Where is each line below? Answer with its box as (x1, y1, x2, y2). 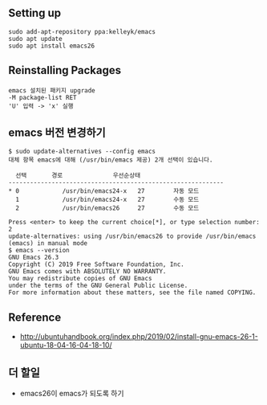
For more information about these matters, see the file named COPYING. (8, 288, 257, 297)
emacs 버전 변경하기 (8, 126, 106, 140)
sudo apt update (8, 35, 63, 43)
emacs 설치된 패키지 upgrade (8, 86, 96, 95)
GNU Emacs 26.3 (8, 253, 59, 262)
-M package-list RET (8, 93, 78, 101)
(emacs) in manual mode (8, 239, 88, 247)
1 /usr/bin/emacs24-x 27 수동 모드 (15, 196, 200, 204)
